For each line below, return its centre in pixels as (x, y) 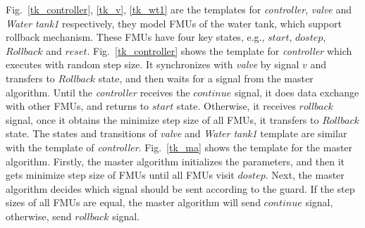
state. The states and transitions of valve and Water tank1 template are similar (177, 133)
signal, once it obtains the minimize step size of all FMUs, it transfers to (162, 119)
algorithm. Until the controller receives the (98, 92)
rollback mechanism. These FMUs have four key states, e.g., (135, 37)
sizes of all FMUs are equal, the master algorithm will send (133, 202)
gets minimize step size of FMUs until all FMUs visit (120, 175)
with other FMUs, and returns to (78, 106)
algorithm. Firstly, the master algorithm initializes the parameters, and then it (175, 161)
